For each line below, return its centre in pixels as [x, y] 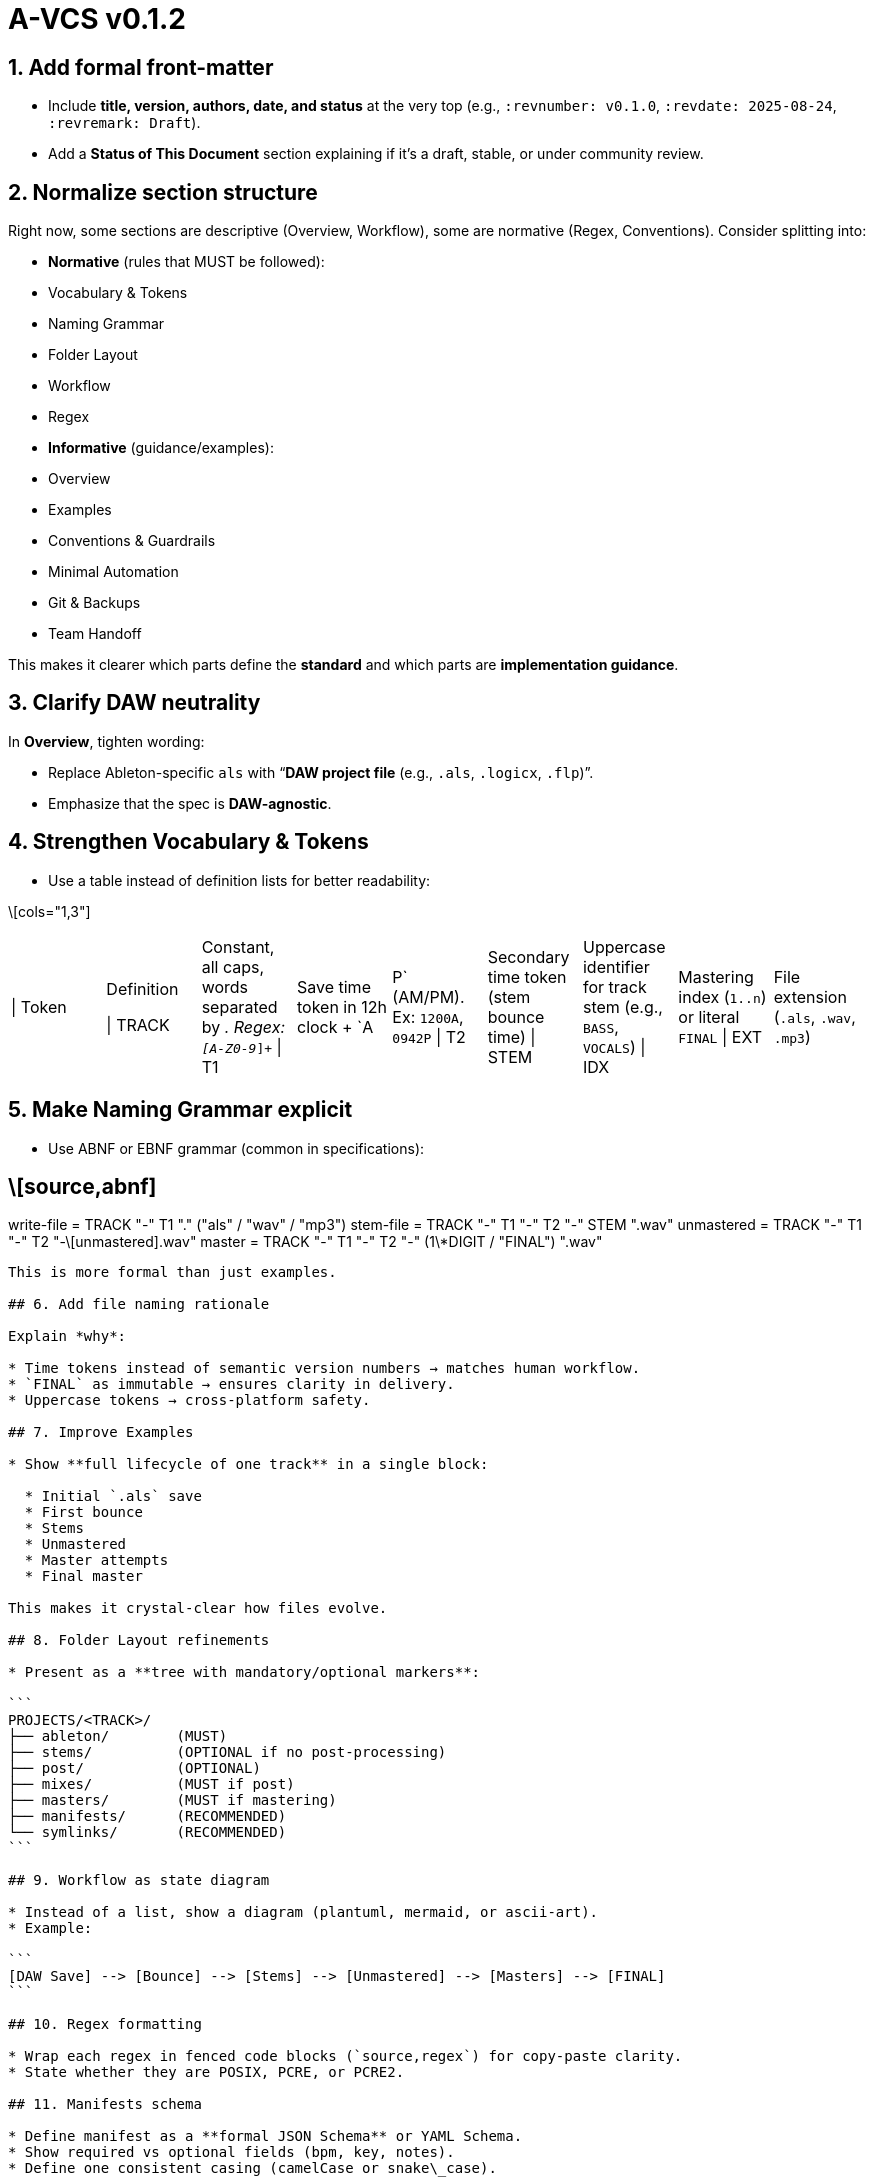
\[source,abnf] [82, 1186]
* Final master [83, 1576]
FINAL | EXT [720, 1036]
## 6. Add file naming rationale [139, 1304]
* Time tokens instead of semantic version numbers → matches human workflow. [324, 1368]
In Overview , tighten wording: [106, 741]
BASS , [600, 1026]
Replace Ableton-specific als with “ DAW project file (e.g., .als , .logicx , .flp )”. [321, 772]
